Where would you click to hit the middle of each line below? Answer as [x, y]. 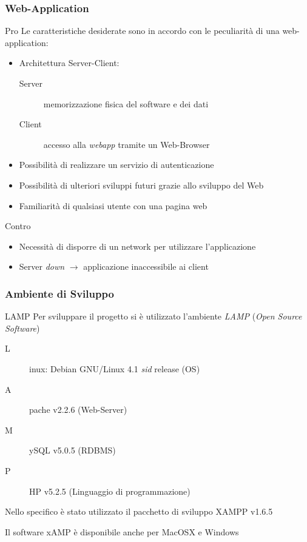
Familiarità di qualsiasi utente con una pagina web [113, 205]
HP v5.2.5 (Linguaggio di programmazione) [110, 491]
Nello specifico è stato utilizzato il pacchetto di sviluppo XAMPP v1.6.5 [139, 511]
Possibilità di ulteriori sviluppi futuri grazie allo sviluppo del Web [141, 185]
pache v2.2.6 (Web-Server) [78, 410]
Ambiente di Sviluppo [59, 293]
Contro [18, 226]
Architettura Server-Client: [69, 63]
